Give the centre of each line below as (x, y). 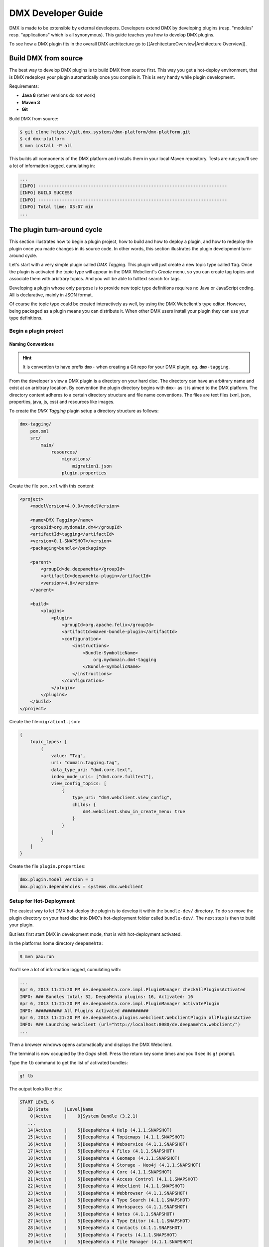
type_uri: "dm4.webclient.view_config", (122, 798)
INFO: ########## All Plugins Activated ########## (84, 1011)
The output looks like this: (36, 1089)
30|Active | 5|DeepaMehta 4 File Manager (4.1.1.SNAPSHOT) (110, 1242)
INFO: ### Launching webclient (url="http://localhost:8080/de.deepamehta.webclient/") (130, 1025)
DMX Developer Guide (56, 13)
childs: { (84, 805)
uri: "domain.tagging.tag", (85, 763)
